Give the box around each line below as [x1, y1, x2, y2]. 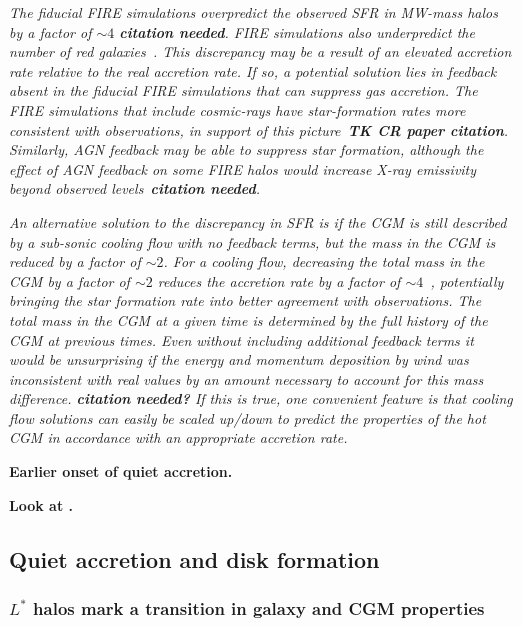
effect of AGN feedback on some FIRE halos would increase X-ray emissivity [9, 158, 477, 179]
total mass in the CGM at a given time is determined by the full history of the [9, 309, 488, 330]
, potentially [430, 270, 504, 291]
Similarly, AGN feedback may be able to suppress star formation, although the [9, 139, 484, 160]
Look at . [9, 494, 74, 515]
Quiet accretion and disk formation [9, 543, 380, 574]
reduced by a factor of [9, 251, 141, 272]
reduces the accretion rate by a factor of [157, 270, 401, 291]
